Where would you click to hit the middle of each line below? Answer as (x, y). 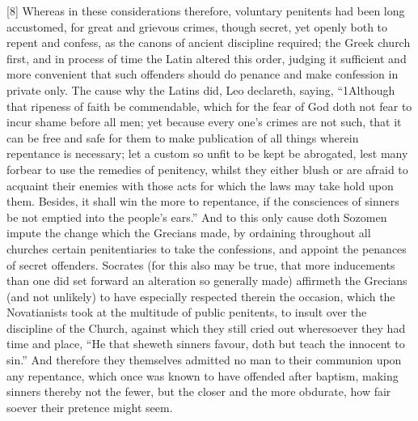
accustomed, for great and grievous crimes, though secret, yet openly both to (197, 26)
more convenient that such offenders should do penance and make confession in (203, 74)
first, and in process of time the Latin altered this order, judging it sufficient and (207, 58)
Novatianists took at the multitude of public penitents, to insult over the (187, 312)
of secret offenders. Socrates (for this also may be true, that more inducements (201, 264)
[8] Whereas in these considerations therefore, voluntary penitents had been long (206, 11)
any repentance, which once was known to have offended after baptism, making (203, 375)
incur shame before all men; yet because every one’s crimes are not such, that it (204, 122)
